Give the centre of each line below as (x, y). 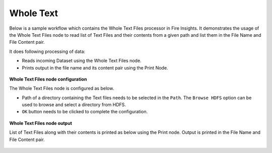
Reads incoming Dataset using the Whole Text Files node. (82, 61)
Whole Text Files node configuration (48, 79)
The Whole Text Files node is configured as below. (62, 89)
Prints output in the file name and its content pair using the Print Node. (95, 67)
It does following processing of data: (47, 51)
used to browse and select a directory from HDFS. (74, 105)
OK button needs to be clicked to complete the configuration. (85, 112)
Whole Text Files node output (41, 123)
